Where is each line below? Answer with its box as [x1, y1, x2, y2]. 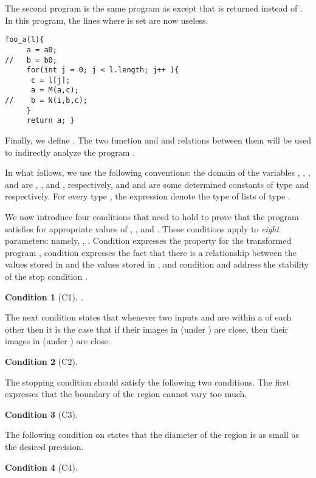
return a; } [26, 116, 75, 125]
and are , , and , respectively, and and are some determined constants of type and [5, 178, 309, 190]
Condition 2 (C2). [5, 355, 78, 367]
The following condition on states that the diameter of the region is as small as [5, 428, 299, 441]
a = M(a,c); [30, 86, 79, 95]
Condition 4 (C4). [5, 460, 78, 473]
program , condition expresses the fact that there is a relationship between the [5, 246, 297, 258]
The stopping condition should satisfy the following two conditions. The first [5, 375, 290, 388]
